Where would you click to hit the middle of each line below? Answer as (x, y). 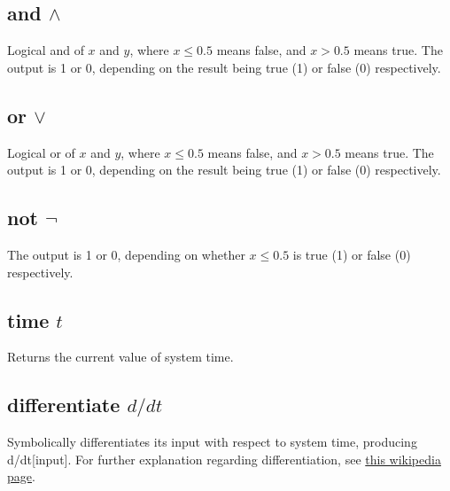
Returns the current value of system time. (120, 357)
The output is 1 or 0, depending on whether (126, 254)
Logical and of (46, 50)
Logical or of (41, 152)
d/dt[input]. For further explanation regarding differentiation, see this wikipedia (224, 459)
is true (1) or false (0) (352, 254)
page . (21, 476)
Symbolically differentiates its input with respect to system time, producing (212, 442)
